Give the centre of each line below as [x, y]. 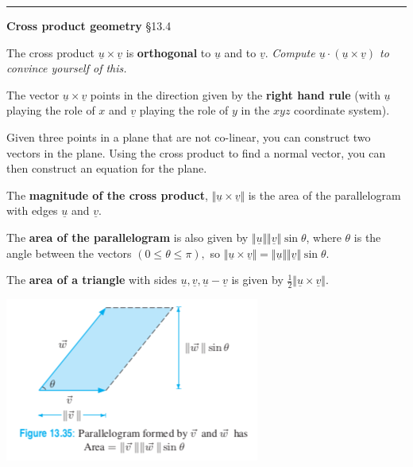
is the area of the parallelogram [324, 195]
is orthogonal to [168, 52]
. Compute [290, 52]
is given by [257, 280]
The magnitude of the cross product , [107, 195]
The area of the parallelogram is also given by [127, 237]
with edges [32, 210]
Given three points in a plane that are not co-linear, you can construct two [189, 136]
